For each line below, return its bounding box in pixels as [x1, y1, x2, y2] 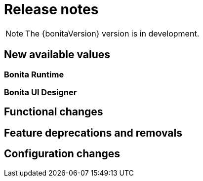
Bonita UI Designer [4, 87, 77, 97]
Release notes [4, 1, 99, 18]
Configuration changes [4, 147, 121, 160]
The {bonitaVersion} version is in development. [25, 28, 200, 38]
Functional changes [4, 106, 103, 118]
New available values [4, 48, 111, 61]
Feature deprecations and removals [4, 126, 182, 139]
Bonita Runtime [4, 69, 64, 79]
